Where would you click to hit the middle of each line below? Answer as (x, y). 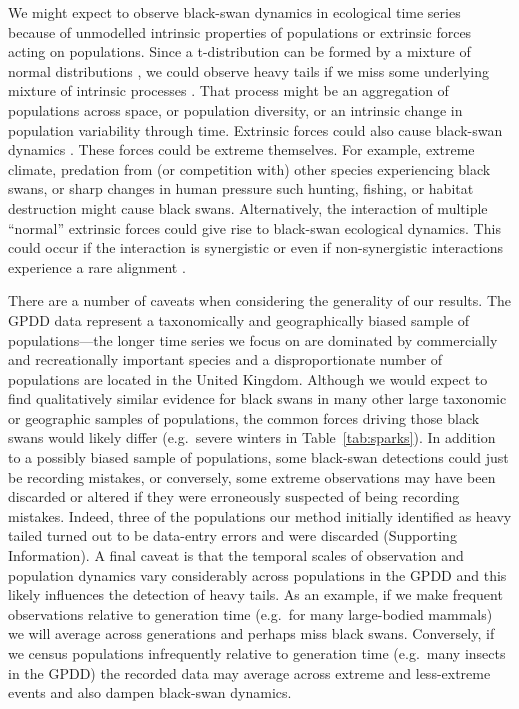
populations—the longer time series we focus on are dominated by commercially (253, 339)
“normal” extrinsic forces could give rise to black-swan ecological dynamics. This (254, 227)
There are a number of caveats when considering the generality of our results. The (259, 300)
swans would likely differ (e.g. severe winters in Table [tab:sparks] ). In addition (252, 437)
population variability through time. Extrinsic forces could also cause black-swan (255, 129)
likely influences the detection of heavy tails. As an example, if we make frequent (255, 594)
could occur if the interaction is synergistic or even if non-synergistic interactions (255, 247)
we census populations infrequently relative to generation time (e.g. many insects (257, 653)
